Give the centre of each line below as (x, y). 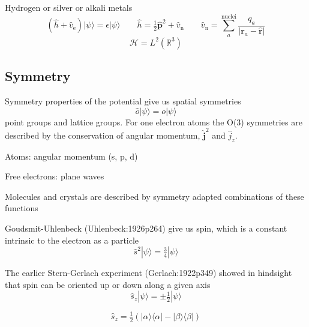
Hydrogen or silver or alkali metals (69, 7)
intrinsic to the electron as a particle (72, 240)
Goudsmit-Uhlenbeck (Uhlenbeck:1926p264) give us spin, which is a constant (146, 228)
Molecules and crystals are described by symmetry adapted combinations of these (154, 196)
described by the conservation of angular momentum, (103, 135)
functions (22, 208)
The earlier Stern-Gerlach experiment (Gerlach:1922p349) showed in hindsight (148, 273)
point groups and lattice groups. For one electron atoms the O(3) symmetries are (154, 121)
